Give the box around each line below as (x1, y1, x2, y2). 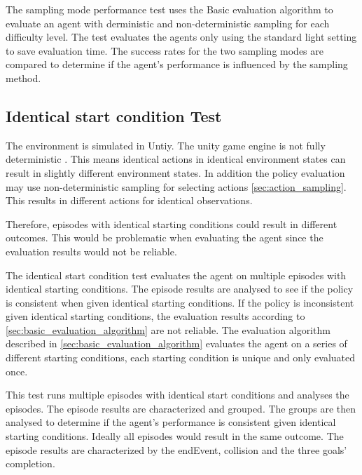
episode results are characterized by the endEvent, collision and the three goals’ (6, 442, 347, 457)
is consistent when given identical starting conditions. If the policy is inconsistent (6, 295, 354, 309)
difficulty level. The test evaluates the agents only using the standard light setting (6, 29, 357, 44)
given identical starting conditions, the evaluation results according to (6, 309, 305, 323)
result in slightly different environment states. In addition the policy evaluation (6, 165, 345, 180)
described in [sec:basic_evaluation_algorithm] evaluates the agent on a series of (6, 336, 347, 351)
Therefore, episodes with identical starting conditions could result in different (6, 216, 337, 231)
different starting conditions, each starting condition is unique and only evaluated (6, 350, 356, 365)
